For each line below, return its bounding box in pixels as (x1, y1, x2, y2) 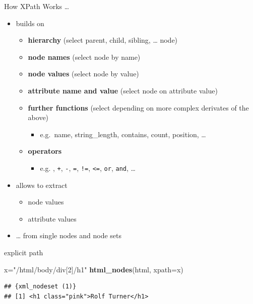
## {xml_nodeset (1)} (4, 283, 77, 290)
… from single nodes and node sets (16, 230, 122, 241)
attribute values (28, 213, 77, 224)
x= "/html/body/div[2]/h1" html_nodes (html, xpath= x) (4, 264, 183, 274)
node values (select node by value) (28, 68, 139, 79)
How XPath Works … (4, 1, 70, 11)
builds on (16, 18, 44, 28)
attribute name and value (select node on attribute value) (28, 85, 218, 95)
